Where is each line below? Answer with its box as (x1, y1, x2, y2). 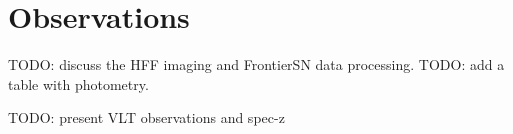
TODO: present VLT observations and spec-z (8, 107, 285, 128)
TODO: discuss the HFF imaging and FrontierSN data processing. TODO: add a (8, 54, 505, 75)
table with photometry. (8, 73, 149, 94)
